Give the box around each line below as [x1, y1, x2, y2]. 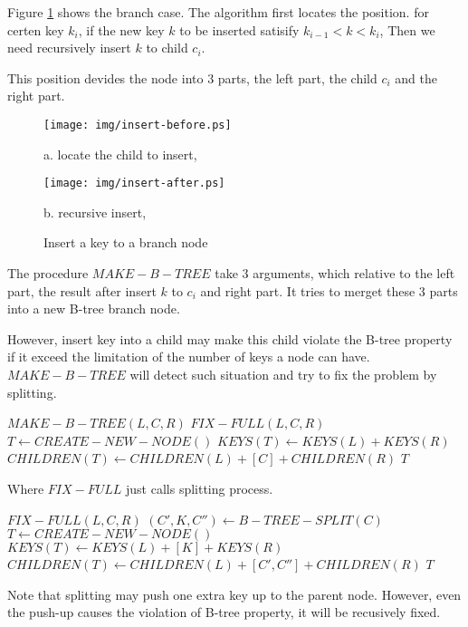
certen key [7, 20, 64, 39]
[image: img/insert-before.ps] [43, 118, 232, 131]
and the [395, 68, 437, 87]
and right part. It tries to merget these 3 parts [200, 281, 458, 300]
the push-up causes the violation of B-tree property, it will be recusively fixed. [7, 603, 441, 622]
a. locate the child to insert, [43, 144, 197, 163]
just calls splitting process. [126, 479, 273, 497]
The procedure [7, 264, 89, 283]
